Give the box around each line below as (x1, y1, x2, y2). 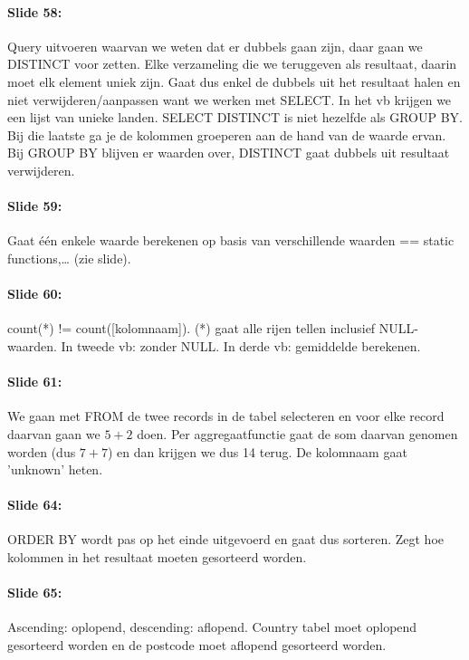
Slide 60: (7, 284, 62, 303)
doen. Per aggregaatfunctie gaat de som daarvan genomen (137, 424, 458, 443)
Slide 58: (7, 2, 62, 21)
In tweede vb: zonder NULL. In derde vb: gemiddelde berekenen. (61, 336, 421, 355)
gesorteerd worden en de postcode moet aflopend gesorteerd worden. (7, 636, 387, 655)
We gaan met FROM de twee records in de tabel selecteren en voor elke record (7, 407, 445, 426)
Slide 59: (7, 196, 62, 215)
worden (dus (7, 442, 76, 461)
